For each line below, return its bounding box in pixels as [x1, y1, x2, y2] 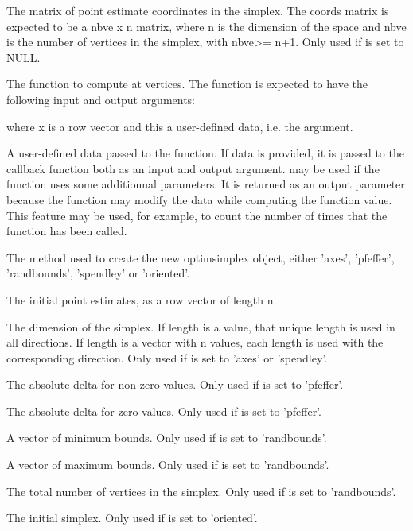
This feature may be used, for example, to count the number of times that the [6, 207, 388, 223]
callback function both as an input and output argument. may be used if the [6, 160, 380, 176]
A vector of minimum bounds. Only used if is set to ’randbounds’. [6, 429, 327, 446]
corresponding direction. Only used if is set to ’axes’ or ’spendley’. [6, 349, 328, 366]
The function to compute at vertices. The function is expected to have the [6, 76, 368, 92]
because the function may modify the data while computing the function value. [6, 191, 392, 207]
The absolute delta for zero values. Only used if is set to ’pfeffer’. [6, 402, 321, 419]
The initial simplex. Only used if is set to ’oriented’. [6, 510, 258, 526]
